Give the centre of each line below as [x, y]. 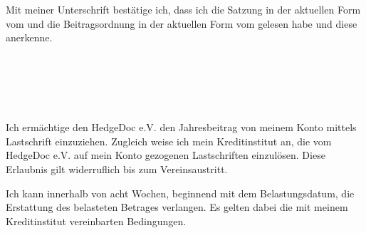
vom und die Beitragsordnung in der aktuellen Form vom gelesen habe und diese [182, 23]
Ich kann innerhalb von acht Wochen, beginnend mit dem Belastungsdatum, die [180, 193]
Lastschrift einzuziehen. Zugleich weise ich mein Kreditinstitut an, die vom [169, 141]
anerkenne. [29, 37]
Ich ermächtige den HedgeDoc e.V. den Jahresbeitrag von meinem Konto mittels [181, 127]
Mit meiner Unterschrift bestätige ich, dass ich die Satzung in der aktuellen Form [183, 9]
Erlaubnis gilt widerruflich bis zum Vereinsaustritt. [117, 169]
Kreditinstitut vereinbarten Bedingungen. [96, 221]
